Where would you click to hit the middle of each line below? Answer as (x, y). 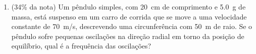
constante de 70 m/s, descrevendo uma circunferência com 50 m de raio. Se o (132, 26)
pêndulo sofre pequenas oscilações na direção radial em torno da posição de (128, 36)
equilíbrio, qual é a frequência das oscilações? (81, 46)
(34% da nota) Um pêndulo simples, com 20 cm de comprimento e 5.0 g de (129, 6)
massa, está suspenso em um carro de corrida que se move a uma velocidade (129, 16)
